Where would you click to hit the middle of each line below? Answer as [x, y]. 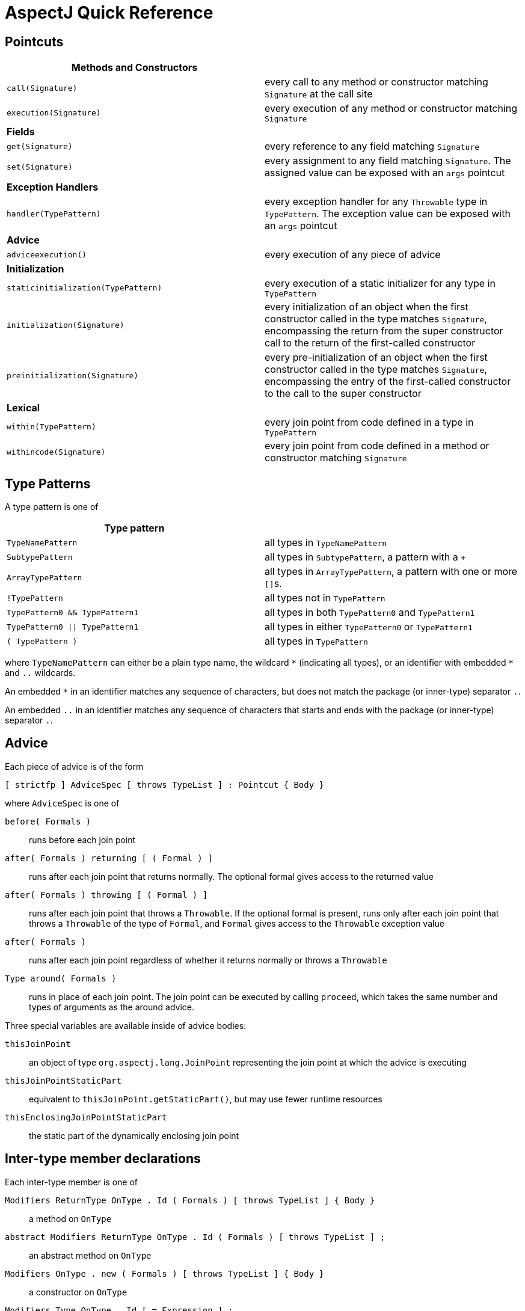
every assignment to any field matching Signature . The [388, 161]
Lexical [23, 408]
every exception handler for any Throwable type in [376, 202]
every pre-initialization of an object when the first [376, 358]
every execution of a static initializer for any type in [380, 284]
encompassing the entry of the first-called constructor [388, 382]
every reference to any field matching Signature [372, 146]
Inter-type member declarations [103, 1159]
